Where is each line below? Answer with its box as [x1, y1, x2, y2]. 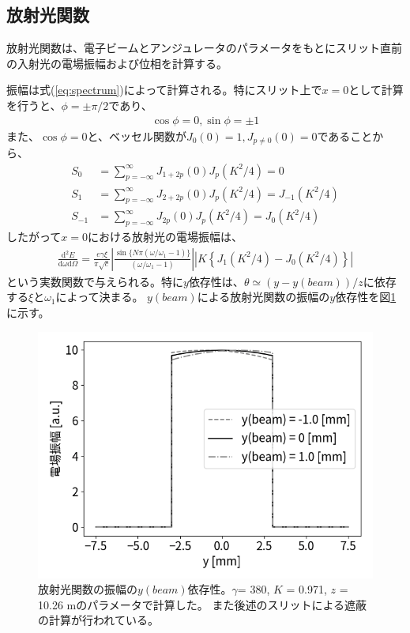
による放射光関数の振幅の [197, 288, 330, 305]
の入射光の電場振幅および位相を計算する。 [6, 55, 228, 71]
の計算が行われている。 [38, 612, 159, 628]
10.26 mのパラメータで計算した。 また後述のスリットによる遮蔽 [38, 596, 367, 612]
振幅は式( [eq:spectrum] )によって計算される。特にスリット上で [6, 81, 322, 98]
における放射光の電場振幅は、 [87, 228, 243, 245]
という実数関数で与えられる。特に [6, 273, 183, 289]
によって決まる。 [55, 288, 144, 305]
